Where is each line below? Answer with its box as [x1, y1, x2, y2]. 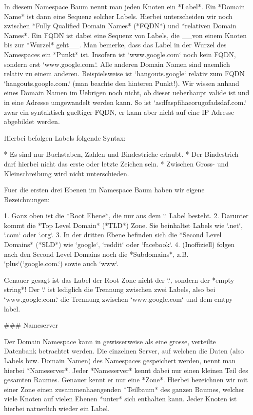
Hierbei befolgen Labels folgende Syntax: [4, 132, 126, 143]
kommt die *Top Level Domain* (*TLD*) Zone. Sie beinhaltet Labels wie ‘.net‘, [4, 220, 243, 230]
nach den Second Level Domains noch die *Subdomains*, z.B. [4, 249, 189, 259]
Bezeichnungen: [4, 194, 50, 204]
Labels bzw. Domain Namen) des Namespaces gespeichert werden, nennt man [4, 355, 236, 365]
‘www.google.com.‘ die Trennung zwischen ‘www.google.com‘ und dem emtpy [4, 294, 233, 304]
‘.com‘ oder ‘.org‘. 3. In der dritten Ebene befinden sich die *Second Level [4, 229, 222, 240]
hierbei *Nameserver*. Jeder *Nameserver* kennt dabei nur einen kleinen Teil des [4, 365, 248, 375]
